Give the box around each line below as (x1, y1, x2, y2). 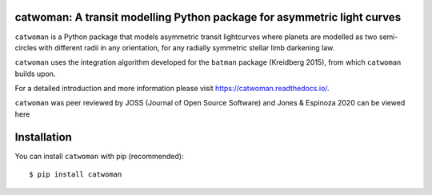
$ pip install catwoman (29, 170, 122, 179)
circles (14, 42, 38, 52)
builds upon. (14, 69, 56, 78)
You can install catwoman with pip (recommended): (14, 151, 184, 161)
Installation (14, 130, 72, 144)
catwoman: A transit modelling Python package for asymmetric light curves (14, 10, 402, 24)
